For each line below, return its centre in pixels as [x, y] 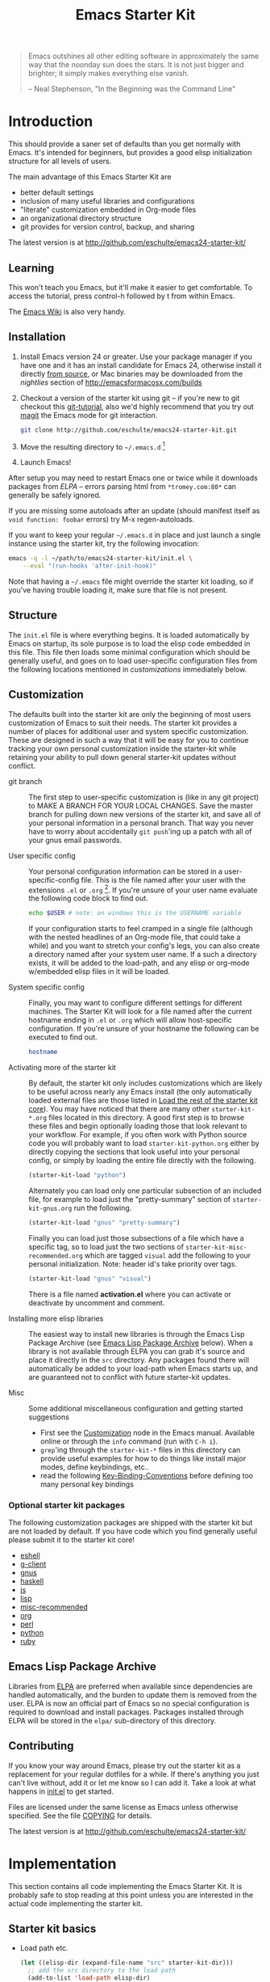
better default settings [57, 192]
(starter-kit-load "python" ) [77, 1175]
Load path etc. [44, 1948]
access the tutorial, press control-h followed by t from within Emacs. [122, 296]
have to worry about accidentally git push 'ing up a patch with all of [140, 831]
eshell [30, 1555]
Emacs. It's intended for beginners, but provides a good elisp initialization [130, 153]
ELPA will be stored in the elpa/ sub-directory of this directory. [112, 1720]
